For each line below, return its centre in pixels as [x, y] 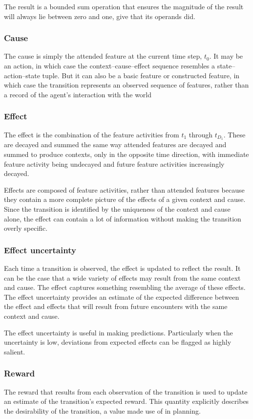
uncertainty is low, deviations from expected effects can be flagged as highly [118, 342]
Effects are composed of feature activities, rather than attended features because [124, 189]
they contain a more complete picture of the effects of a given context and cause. [125, 199]
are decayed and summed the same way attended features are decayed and [115, 144]
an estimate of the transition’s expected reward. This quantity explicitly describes [126, 401]
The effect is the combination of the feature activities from [92, 134]
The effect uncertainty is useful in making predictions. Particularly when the [118, 332]
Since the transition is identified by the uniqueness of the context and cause [117, 209]
